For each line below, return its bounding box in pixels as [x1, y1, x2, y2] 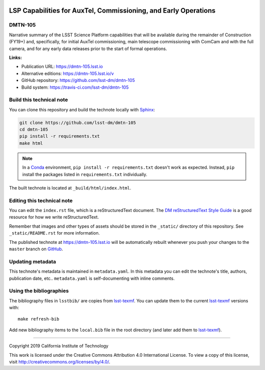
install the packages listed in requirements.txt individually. [22, 171, 147, 177]
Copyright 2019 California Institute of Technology [9, 343, 109, 349]
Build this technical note [9, 96, 68, 103]
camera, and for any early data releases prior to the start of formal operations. [9, 46, 167, 52]
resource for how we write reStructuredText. [9, 214, 99, 220]
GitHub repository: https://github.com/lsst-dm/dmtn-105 [21, 78, 135, 83]
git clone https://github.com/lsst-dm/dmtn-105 [19, 120, 136, 125]
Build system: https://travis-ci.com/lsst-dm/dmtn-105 [21, 84, 129, 90]
